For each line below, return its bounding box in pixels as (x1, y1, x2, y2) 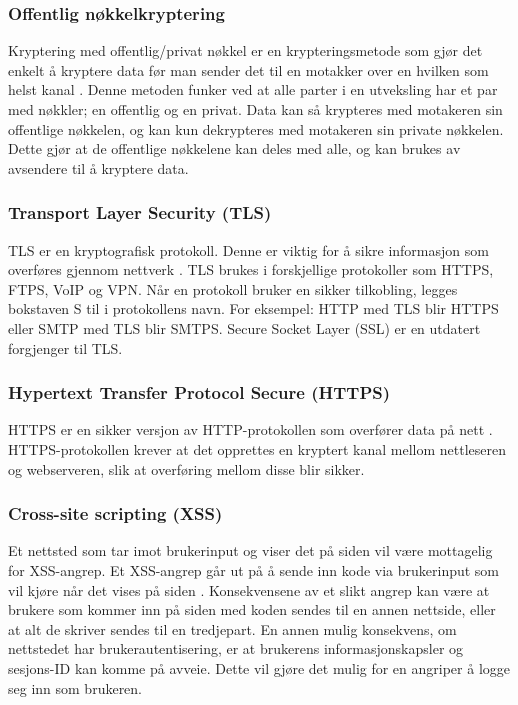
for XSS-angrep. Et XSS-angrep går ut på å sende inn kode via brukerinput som (8, 559, 500, 580)
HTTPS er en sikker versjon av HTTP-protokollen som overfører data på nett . (8, 419, 493, 440)
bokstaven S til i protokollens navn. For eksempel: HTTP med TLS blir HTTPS (8, 298, 499, 319)
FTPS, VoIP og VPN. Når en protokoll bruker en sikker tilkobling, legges (8, 278, 458, 299)
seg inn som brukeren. (8, 677, 143, 698)
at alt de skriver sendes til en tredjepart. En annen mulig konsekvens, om (8, 618, 457, 639)
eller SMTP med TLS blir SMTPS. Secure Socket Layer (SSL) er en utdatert (8, 317, 481, 338)
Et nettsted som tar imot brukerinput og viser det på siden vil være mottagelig (8, 540, 493, 561)
